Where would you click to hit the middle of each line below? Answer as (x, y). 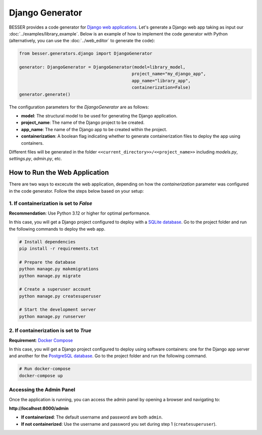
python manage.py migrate (50, 276)
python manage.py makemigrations (59, 269)
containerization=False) (161, 88)
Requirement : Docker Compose (41, 340)
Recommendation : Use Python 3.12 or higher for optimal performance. (80, 213)
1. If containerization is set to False (50, 203)
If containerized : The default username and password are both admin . (92, 417)
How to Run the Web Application (59, 173)
